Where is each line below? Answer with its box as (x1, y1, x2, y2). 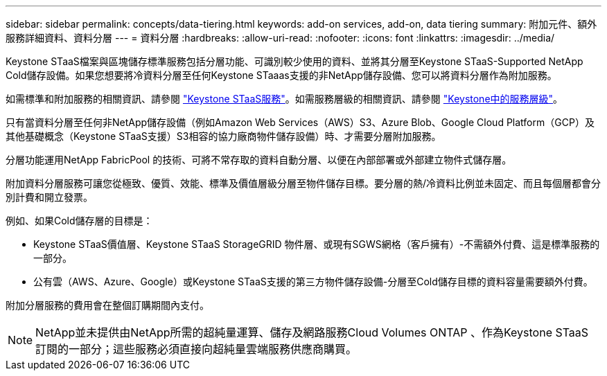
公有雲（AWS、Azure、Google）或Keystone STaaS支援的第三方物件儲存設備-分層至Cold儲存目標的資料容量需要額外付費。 (33, 276, 593, 287)
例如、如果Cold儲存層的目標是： (6, 215, 153, 226)
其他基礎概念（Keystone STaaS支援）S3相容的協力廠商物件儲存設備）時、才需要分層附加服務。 (6, 130, 441, 142)
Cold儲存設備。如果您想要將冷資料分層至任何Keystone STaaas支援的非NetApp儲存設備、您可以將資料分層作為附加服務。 (6, 69, 557, 81)
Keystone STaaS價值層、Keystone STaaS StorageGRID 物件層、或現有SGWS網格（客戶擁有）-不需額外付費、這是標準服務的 (33, 238, 600, 250)
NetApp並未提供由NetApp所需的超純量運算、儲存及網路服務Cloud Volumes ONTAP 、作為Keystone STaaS (35, 325, 589, 339)
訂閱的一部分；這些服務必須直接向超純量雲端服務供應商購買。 (35, 342, 358, 356)
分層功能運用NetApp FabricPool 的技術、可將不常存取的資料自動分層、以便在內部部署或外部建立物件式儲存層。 (6, 154, 512, 165)
